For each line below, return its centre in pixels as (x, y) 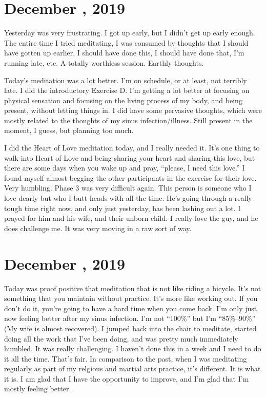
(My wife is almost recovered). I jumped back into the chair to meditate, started (130, 328)
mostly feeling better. (38, 389)
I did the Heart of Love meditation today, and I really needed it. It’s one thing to (132, 148)
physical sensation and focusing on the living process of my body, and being (123, 100)
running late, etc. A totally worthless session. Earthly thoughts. (104, 62)
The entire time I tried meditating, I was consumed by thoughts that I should (126, 42)
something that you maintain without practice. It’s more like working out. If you (131, 298)
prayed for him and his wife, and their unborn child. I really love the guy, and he (131, 218)
